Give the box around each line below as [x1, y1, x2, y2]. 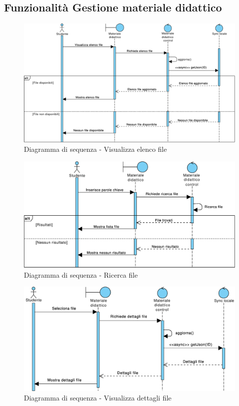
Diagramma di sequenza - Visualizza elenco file [24, 144, 167, 154]
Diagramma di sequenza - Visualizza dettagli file [24, 393, 172, 403]
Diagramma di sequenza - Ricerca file [24, 269, 138, 280]
